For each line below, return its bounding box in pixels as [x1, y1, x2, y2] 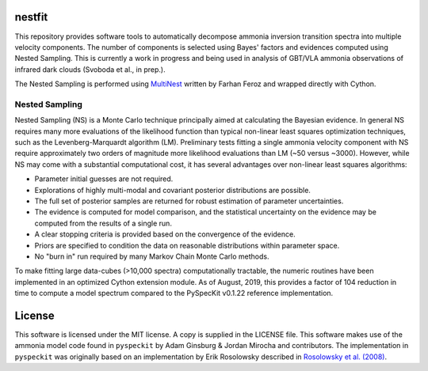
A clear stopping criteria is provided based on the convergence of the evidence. [34, 229, 296, 239]
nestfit [14, 10, 48, 24]
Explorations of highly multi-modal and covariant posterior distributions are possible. [34, 185, 311, 195]
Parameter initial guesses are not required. [34, 174, 174, 184]
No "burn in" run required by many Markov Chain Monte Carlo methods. [34, 252, 269, 261]
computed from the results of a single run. [34, 218, 172, 228]
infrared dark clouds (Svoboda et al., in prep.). [14, 64, 166, 74]
